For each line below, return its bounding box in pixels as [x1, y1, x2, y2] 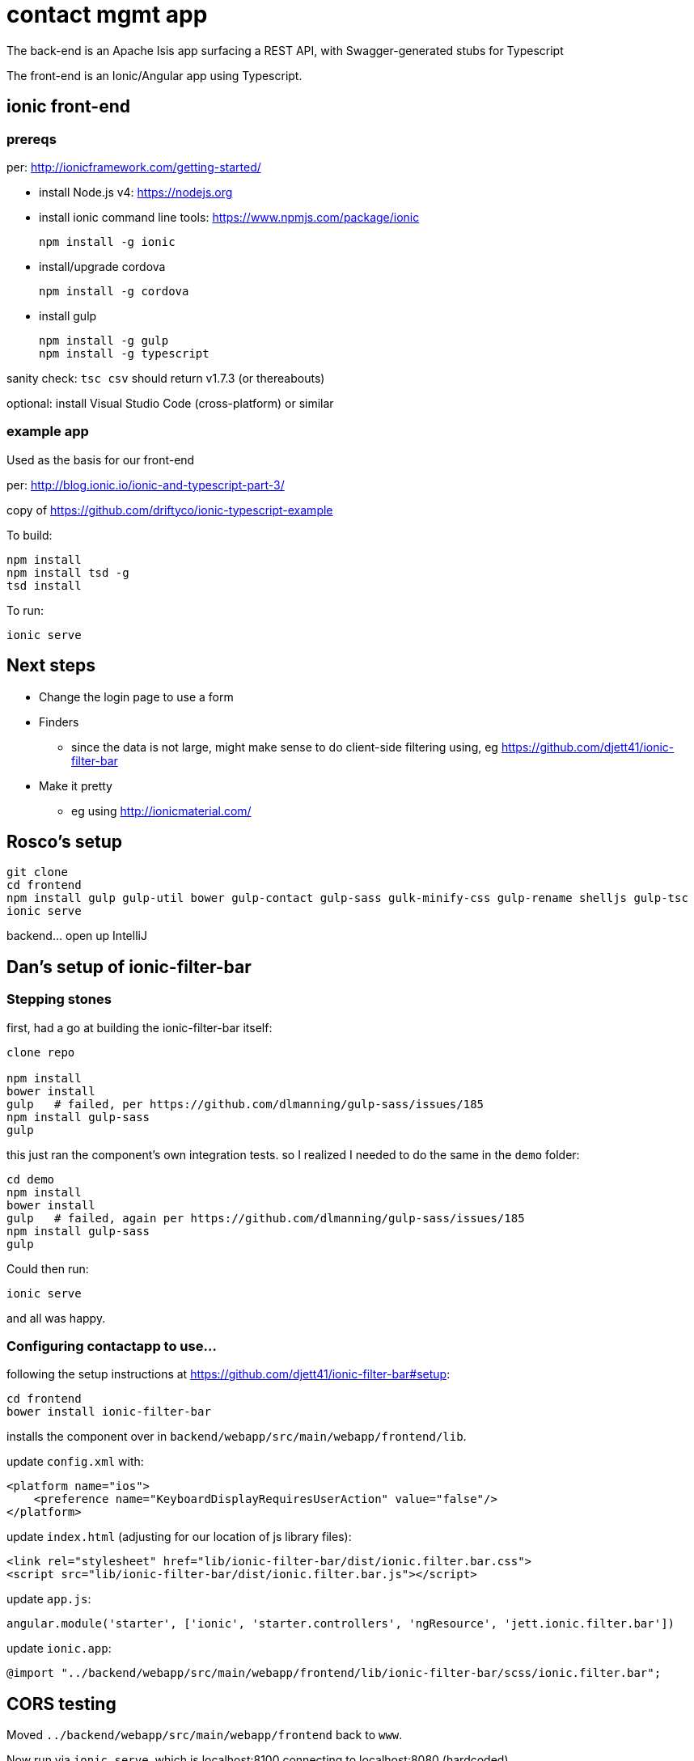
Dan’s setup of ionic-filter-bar [6, 956, 252, 977]
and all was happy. [6, 1310, 106, 1325]
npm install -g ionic [39, 235, 176, 248]
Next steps [6, 655, 95, 676]
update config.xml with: [6, 1454, 144, 1469]
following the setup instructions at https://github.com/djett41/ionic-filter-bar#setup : [6, 1367, 451, 1382]
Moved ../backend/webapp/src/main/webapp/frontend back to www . [6, 1728, 403, 1742]
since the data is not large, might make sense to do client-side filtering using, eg [71, 739, 498, 754]
